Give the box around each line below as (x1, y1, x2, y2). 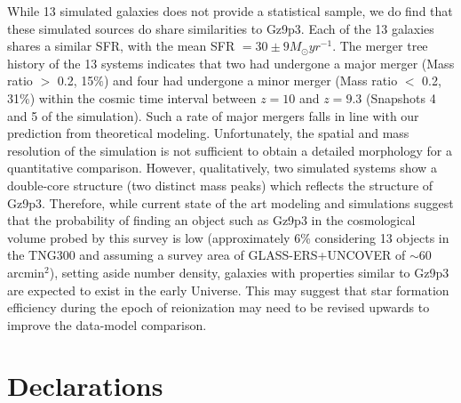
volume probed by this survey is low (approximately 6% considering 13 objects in (7, 228, 449, 246)
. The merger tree (332, 36, 428, 55)
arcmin (7, 262, 45, 281)
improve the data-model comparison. (7, 315, 207, 334)
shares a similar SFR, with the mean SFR (7, 36, 235, 55)
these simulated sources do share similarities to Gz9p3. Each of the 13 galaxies (7, 19, 434, 37)
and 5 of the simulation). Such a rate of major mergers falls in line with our (7, 106, 419, 125)
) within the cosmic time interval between (29, 88, 257, 107)
